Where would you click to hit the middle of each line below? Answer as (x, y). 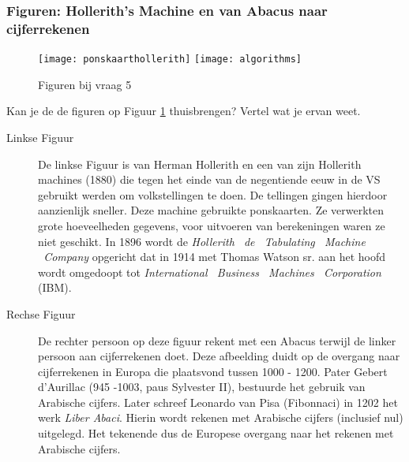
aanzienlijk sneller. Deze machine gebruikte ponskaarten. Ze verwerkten (211, 210)
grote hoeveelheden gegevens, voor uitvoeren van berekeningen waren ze (212, 225)
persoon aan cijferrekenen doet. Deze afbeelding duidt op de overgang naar (219, 356)
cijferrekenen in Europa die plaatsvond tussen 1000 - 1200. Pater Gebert (213, 371)
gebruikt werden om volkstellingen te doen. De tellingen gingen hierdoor (213, 194)
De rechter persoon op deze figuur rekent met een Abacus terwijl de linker (217, 340)
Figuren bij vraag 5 (85, 84)
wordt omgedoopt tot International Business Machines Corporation (210, 272)
